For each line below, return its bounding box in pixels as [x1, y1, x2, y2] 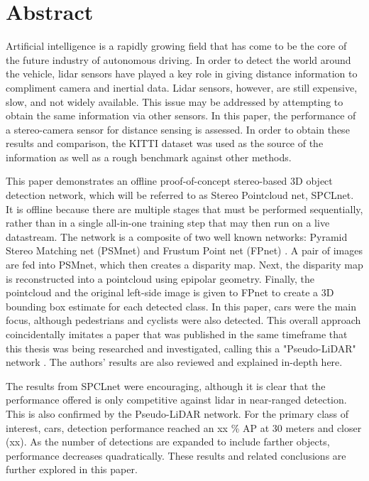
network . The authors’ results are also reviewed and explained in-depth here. [6, 355, 343, 369]
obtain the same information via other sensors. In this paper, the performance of [6, 108, 356, 123]
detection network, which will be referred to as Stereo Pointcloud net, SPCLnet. [6, 188, 354, 202]
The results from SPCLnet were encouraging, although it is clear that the [6, 378, 326, 393]
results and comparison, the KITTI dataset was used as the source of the [6, 136, 324, 151]
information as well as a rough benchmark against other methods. [6, 149, 292, 164]
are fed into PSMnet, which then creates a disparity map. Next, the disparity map [6, 257, 363, 272]
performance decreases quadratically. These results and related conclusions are [6, 448, 346, 463]
